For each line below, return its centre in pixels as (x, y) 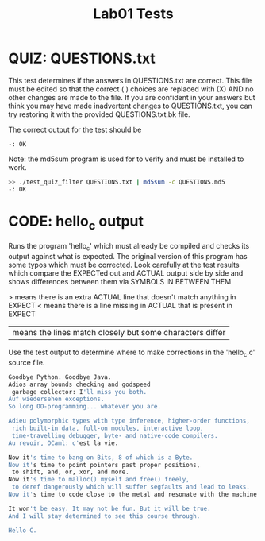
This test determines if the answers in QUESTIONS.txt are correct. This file (130, 80)
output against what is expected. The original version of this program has (128, 257)
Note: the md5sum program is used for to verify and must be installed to (126, 159)
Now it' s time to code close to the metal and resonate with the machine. (134, 495)
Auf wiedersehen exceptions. (56, 399)
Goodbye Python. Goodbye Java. (60, 377)
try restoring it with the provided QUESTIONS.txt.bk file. (99, 114)
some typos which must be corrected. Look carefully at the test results (124, 265)
